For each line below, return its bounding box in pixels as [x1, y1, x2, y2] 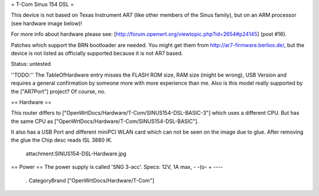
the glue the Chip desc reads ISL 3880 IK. [11, 137, 113, 144]
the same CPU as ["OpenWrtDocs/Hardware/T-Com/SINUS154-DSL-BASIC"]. [11, 118, 199, 125]
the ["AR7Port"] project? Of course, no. [11, 88, 106, 95]
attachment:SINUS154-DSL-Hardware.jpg [25, 150, 126, 157]
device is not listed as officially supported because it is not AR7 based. [11, 49, 183, 57]
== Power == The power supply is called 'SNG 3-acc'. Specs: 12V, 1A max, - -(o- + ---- [11, 164, 223, 171]
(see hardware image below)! [11, 19, 83, 26]
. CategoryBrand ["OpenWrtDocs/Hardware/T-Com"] [25, 177, 155, 184]
